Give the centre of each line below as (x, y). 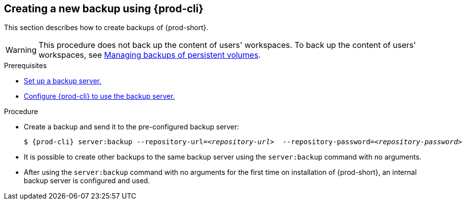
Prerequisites (26, 66)
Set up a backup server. (63, 81)
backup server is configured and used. (87, 181)
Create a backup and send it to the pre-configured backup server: (131, 127)
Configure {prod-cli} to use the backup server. (99, 96)
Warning (21, 50)
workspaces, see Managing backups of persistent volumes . (150, 55)
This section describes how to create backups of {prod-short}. (106, 28)
